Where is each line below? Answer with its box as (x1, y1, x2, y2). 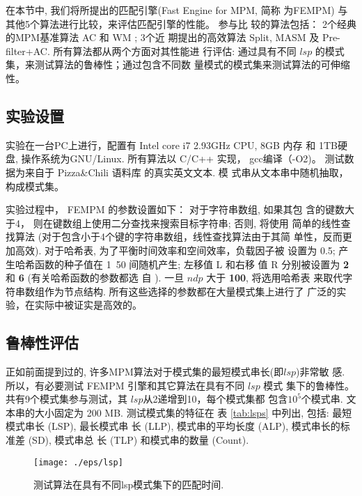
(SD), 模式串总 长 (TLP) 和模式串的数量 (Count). (28, 433, 249, 447)
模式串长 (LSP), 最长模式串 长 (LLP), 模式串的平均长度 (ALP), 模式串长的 (6, 419, 340, 433)
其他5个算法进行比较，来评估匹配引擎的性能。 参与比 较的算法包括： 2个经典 (6, 16, 356, 31)
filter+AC (6, 43, 47, 58)
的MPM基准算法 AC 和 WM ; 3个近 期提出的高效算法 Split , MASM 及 (6, 30, 320, 45)
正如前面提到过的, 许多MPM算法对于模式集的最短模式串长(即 (6, 364, 284, 379)
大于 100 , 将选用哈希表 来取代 (206, 270, 343, 285)
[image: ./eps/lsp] (33, 457, 123, 467)
